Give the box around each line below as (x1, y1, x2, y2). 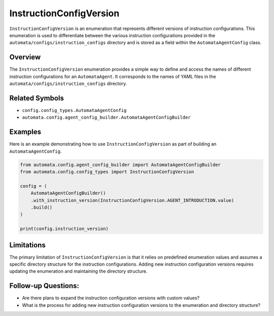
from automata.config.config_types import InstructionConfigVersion (20, 168, 194, 175)
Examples (9, 128, 42, 136)
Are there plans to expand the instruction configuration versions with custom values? (22, 295, 200, 301)
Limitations (9, 241, 46, 249)
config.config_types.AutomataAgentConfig (22, 107, 127, 113)
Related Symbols (9, 94, 64, 102)
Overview (9, 53, 41, 62)
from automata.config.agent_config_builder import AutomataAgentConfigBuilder (20, 162, 221, 167)
